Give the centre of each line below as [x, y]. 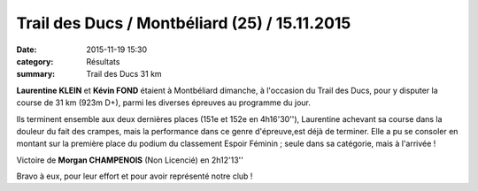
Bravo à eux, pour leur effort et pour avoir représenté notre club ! [135, 176]
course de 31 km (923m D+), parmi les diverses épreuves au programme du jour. [164, 103]
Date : [27, 50]
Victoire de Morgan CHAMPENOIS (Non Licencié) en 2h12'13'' [130, 160]
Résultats [103, 61]
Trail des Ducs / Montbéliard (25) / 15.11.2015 [184, 23]
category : [35, 61]
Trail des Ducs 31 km [124, 74]
